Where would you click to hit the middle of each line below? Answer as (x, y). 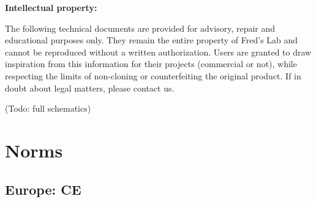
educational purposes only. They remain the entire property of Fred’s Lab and (152, 40)
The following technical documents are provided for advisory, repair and (140, 28)
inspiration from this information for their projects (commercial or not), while (151, 64)
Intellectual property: (51, 7)
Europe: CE (43, 189)
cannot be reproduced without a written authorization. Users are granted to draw (158, 52)
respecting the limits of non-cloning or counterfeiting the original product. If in (153, 75)
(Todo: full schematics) (48, 108)
